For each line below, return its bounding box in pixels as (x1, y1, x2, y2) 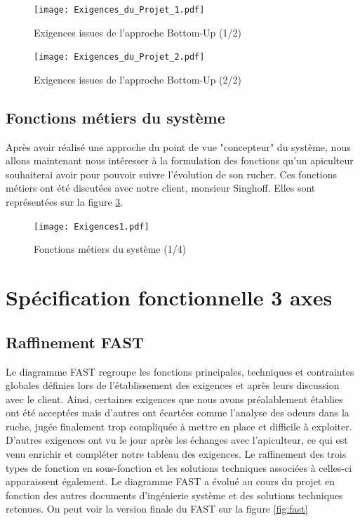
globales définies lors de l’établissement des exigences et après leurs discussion (6, 378, 340, 393)
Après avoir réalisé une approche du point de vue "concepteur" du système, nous (6, 139, 351, 154)
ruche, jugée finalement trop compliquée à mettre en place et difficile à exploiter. (6, 418, 352, 433)
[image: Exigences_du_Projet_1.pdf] (34, 5, 205, 15)
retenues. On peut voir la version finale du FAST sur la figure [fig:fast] (6, 501, 308, 516)
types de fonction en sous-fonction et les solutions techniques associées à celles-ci (6, 460, 352, 475)
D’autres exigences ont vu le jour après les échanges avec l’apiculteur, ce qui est (6, 433, 348, 447)
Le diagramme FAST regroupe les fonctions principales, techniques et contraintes (6, 364, 354, 378)
